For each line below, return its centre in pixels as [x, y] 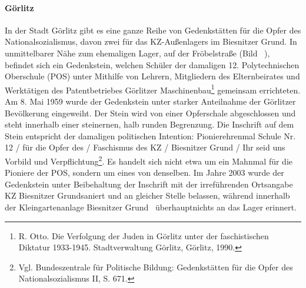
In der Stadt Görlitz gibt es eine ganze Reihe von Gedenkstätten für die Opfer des [153, 30]
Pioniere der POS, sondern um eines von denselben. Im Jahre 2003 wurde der [144, 173]
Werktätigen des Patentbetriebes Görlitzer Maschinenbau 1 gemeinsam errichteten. [153, 89]
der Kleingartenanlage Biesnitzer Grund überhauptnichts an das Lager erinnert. [151, 207]
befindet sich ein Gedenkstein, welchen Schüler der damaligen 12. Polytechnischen [152, 64]
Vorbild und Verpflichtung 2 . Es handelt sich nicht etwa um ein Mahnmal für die [149, 160]
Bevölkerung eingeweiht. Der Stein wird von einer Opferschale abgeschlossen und [150, 113]
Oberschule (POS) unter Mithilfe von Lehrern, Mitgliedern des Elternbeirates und [152, 76]
